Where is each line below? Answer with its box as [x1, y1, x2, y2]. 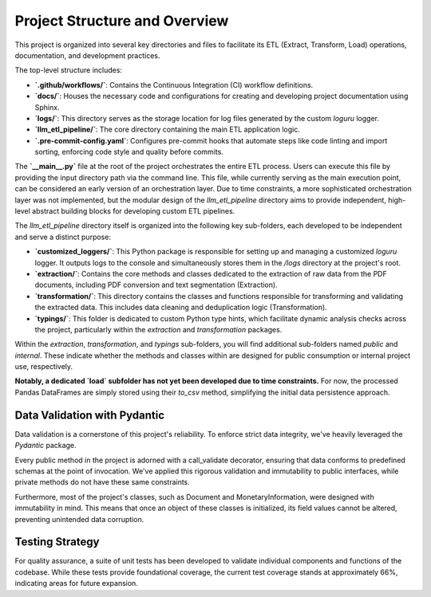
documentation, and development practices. [14, 50, 160, 60]
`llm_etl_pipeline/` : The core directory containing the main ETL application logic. [34, 124, 301, 135]
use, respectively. [14, 362, 73, 371]
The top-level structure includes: [14, 65, 123, 75]
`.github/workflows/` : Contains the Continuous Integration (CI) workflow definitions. [34, 80, 314, 89]
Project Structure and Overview [14, 12, 229, 29]
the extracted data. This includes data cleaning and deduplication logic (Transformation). [34, 303, 327, 312]
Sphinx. [34, 102, 60, 112]
